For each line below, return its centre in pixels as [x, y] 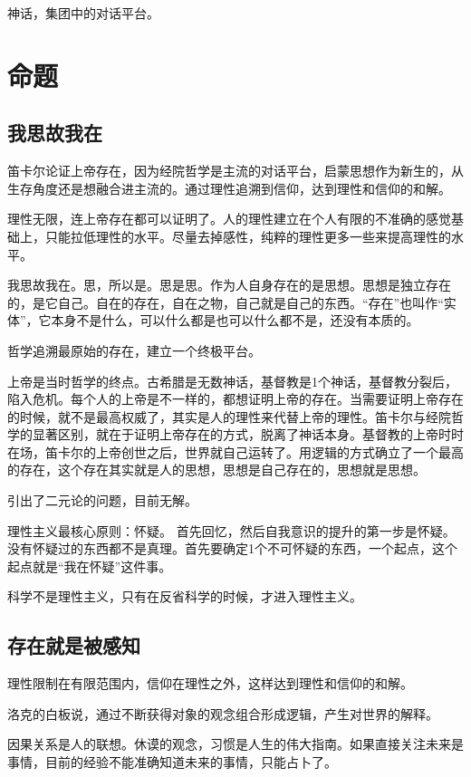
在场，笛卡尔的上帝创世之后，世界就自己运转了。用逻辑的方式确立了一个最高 [235, 451]
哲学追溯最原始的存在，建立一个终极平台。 [134, 350]
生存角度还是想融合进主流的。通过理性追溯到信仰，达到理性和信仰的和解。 [229, 188]
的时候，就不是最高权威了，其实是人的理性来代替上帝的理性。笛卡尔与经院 [229, 416]
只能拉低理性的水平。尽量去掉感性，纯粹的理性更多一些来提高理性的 [248, 236]
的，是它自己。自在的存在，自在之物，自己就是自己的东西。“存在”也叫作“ [226, 302]
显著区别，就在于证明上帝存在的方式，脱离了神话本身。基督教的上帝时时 [248, 434]
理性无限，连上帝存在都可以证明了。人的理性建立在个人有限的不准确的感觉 [229, 219]
